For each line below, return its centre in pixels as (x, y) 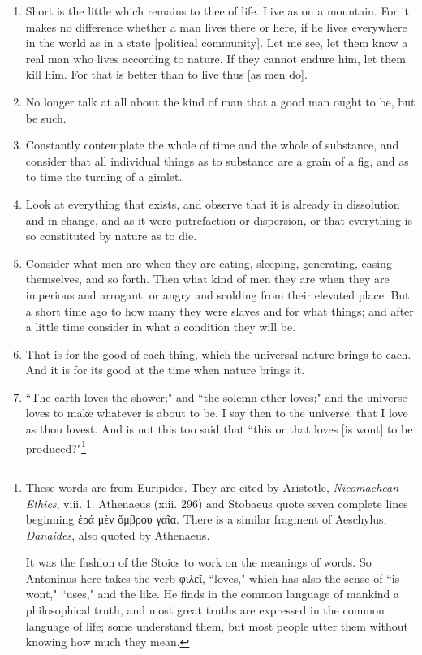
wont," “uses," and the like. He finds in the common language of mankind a (213, 594)
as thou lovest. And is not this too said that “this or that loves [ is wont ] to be (219, 429)
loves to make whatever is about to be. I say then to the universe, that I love (217, 413)
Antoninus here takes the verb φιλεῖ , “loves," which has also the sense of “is (213, 577)
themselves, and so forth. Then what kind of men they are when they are (207, 279)
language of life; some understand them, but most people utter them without (217, 625)
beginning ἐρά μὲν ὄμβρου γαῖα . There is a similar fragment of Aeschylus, (206, 519)
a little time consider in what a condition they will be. (161, 327)
